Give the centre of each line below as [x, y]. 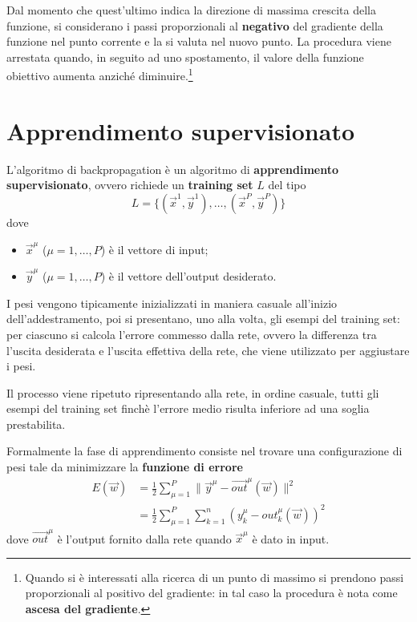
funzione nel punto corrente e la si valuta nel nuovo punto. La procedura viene [199, 41]
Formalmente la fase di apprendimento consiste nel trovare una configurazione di [204, 451]
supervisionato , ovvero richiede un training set [130, 185]
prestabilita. [36, 424]
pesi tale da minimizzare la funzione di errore [125, 467]
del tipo [287, 185]
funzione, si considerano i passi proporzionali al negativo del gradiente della [195, 25]
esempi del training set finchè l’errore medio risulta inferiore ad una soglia [188, 408]
